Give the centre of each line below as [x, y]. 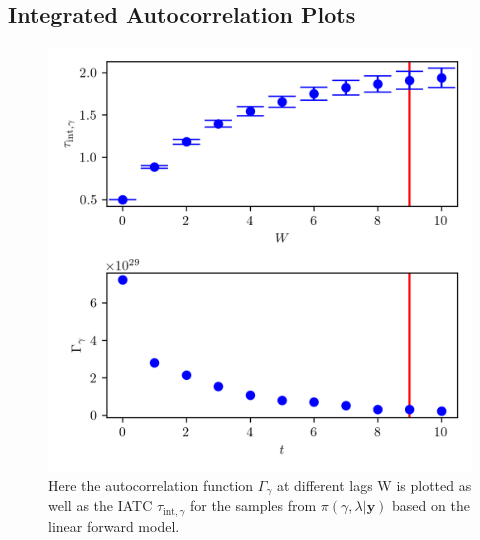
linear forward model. [114, 525]
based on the [431, 505]
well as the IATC [100, 505]
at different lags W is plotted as [374, 484]
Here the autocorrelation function [151, 484]
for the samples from [253, 505]
